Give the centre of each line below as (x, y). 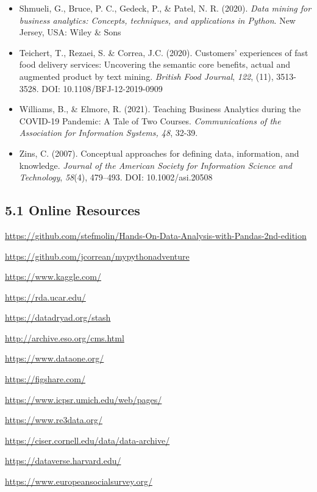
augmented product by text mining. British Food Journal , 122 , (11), (146, 76)
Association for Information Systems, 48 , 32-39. (109, 133)
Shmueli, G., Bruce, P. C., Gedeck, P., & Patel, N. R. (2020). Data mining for (165, 8)
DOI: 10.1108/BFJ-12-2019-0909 (102, 88)
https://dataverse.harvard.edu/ (63, 461)
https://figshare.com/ (45, 379)
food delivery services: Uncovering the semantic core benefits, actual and (155, 64)
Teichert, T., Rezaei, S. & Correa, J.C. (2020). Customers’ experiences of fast (164, 52)
